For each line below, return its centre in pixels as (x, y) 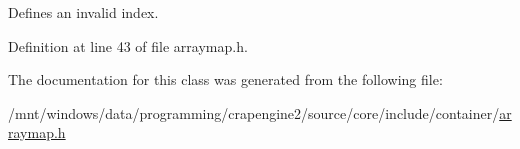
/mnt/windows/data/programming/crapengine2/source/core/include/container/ (254, 112)
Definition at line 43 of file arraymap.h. (128, 45)
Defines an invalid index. (83, 12)
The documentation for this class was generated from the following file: (225, 79)
